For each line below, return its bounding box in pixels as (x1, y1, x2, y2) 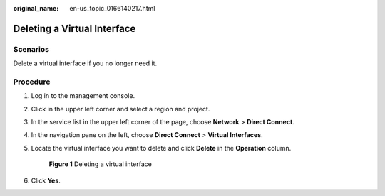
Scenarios (13, 44, 50, 54)
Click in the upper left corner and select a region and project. (31, 104, 210, 113)
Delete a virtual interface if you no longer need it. (13, 59, 158, 67)
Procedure (13, 77, 51, 87)
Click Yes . (31, 176, 61, 185)
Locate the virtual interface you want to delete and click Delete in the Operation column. (31, 143, 292, 152)
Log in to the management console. (31, 92, 135, 100)
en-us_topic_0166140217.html (69, 4, 155, 12)
